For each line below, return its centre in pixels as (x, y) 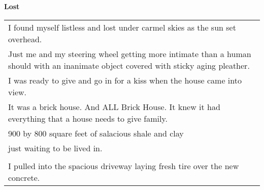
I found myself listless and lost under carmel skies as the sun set (122, 27)
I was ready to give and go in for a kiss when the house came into (125, 80)
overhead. (25, 39)
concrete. (24, 177)
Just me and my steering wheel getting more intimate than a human (130, 53)
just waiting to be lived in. (55, 148)
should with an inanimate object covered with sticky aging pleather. (129, 65)
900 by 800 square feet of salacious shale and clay (96, 133)
